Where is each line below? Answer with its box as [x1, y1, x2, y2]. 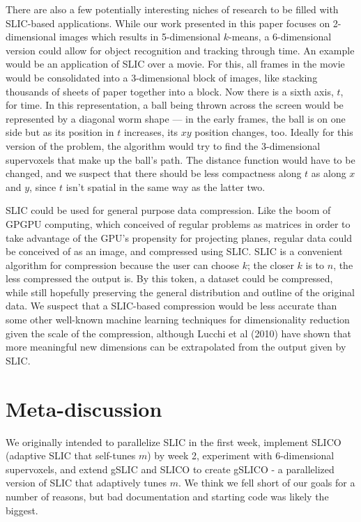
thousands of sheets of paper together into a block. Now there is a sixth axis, [6, 84, 334, 98]
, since [29, 179, 56, 194]
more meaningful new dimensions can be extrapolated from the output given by [6, 339, 346, 354]
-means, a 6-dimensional [229, 29, 332, 44]
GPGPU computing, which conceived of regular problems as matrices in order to [6, 216, 351, 231]
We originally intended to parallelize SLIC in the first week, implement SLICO [6, 434, 341, 449]
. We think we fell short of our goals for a [178, 475, 355, 490]
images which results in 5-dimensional [59, 29, 221, 44]
